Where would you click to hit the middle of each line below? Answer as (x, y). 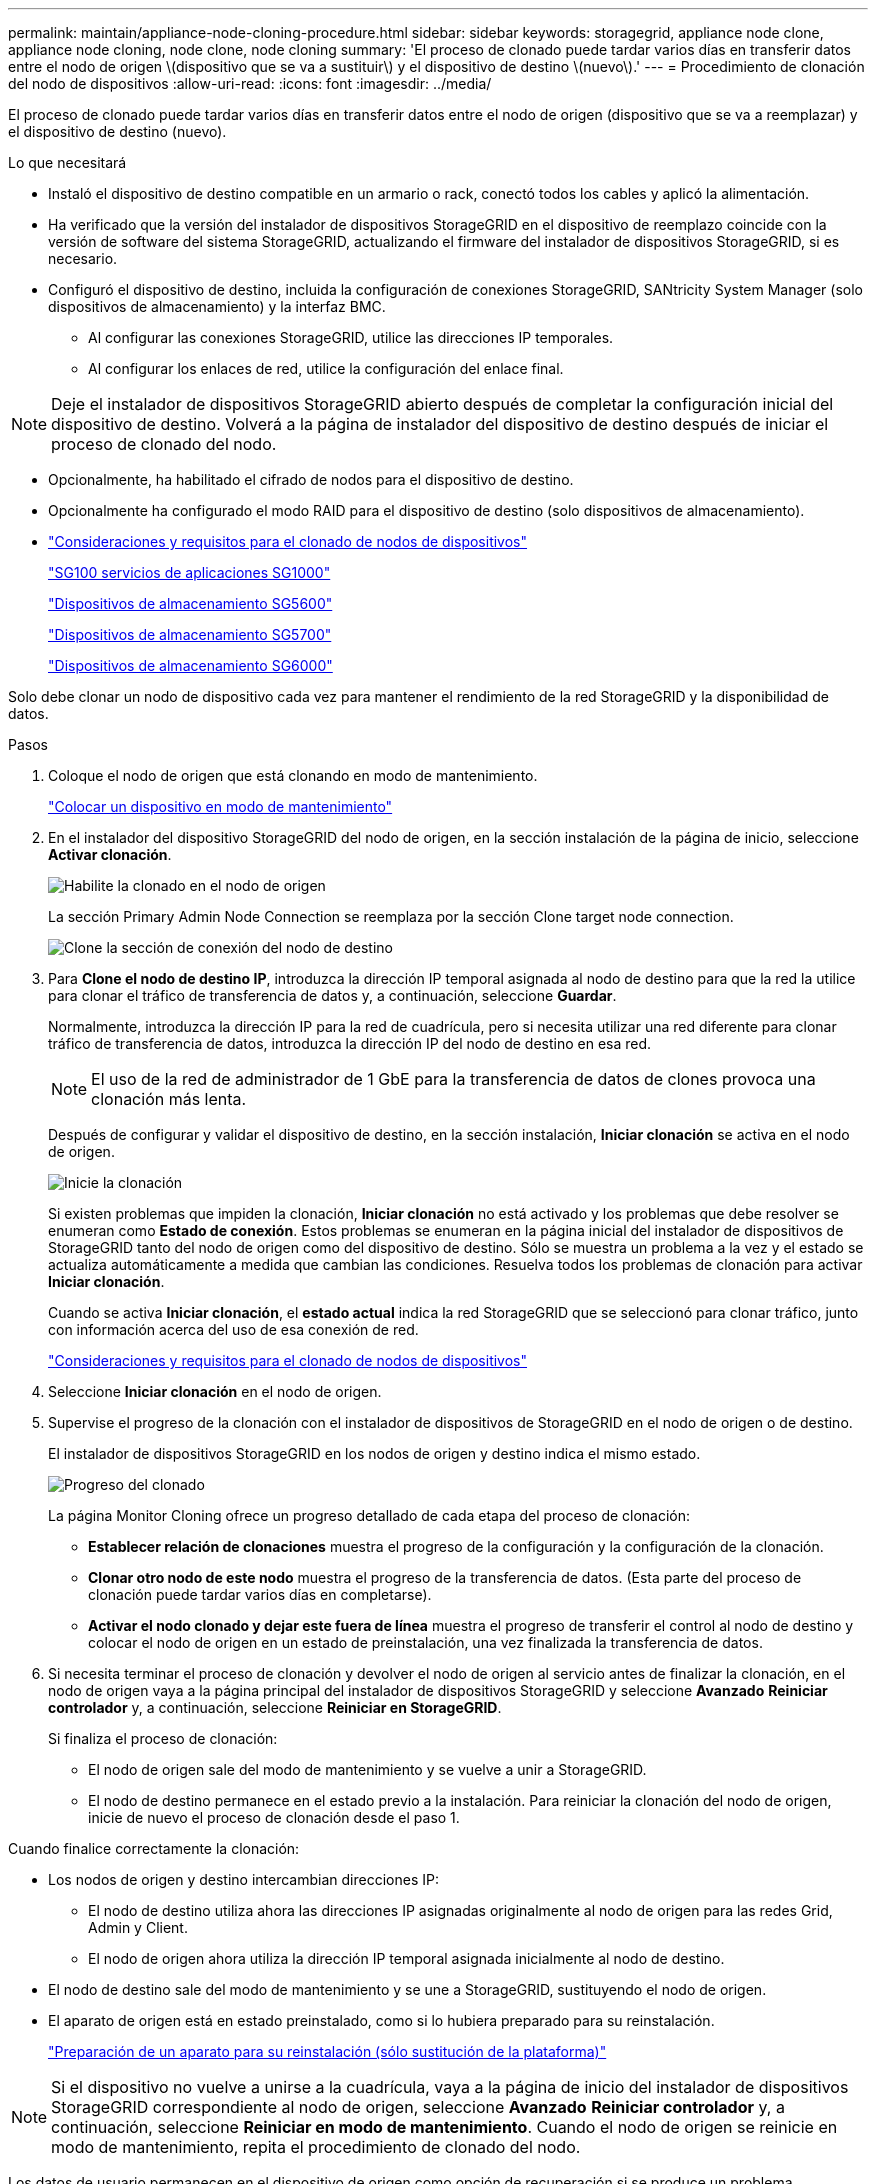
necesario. (83, 258)
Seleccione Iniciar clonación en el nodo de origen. (215, 1391)
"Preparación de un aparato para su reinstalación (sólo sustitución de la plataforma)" (327, 2051)
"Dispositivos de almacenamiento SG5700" (190, 634)
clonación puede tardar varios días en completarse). (260, 1594)
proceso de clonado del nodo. (164, 444)
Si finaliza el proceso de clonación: (163, 1738)
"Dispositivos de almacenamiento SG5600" (190, 603)
